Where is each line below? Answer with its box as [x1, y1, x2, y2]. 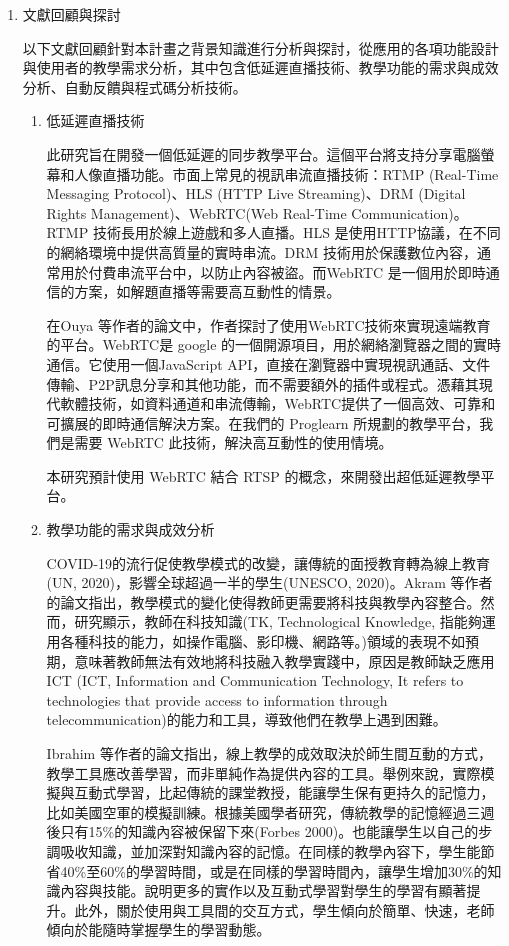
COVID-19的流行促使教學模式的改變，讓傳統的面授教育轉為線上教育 [46, 552, 491, 573]
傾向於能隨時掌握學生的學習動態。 [46, 919, 271, 940]
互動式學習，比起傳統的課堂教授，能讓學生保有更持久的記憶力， [74, 782, 495, 803]
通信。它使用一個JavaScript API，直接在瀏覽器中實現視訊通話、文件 [46, 353, 491, 374]
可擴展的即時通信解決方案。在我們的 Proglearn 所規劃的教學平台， [46, 412, 480, 433]
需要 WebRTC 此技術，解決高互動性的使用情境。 [74, 432, 393, 453]
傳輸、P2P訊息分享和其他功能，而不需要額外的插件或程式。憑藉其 [46, 373, 479, 394]
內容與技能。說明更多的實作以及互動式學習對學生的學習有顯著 [60, 880, 467, 901]
